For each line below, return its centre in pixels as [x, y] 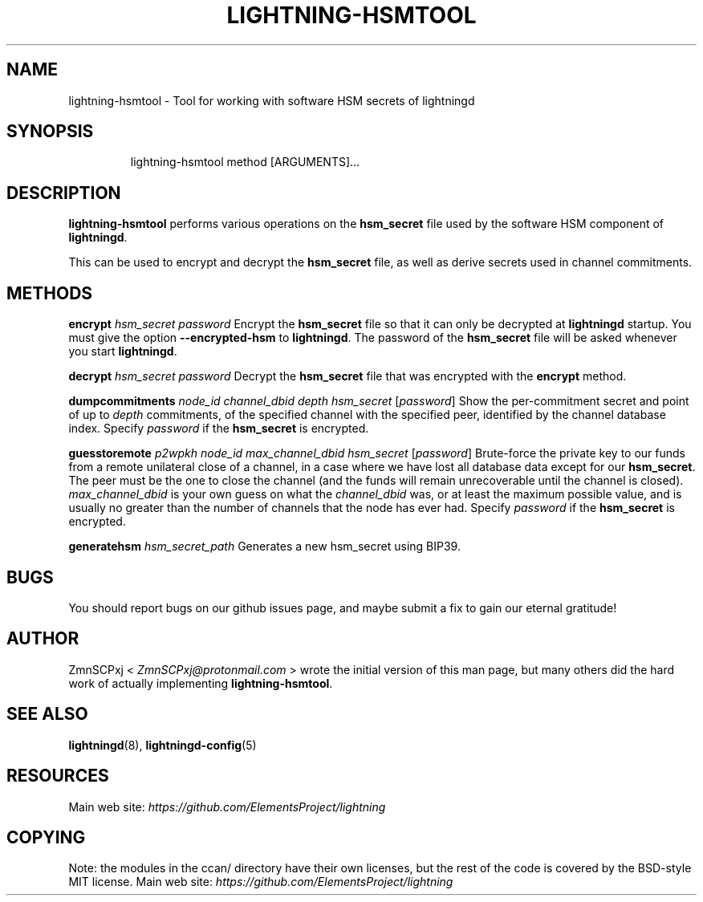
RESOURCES [58, 776]
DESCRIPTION [64, 193]
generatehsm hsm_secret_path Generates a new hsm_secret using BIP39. [264, 546]
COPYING [46, 837]
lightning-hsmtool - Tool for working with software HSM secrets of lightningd [272, 100]
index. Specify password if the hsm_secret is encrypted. [219, 429]
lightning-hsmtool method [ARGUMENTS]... [245, 162]
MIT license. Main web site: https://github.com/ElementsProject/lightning [261, 882]
